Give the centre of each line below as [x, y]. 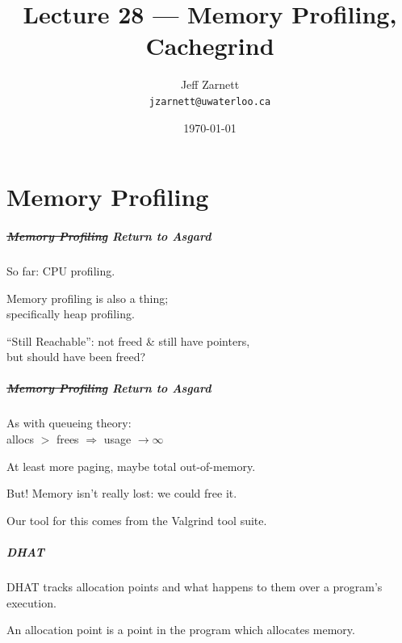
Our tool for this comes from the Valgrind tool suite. [137, 520]
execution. [31, 602]
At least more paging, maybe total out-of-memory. [131, 466]
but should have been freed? [76, 357]
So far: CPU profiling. [61, 270]
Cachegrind [210, 46]
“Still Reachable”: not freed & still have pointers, [128, 340]
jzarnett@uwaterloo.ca [210, 101]
